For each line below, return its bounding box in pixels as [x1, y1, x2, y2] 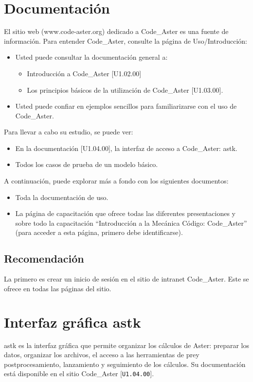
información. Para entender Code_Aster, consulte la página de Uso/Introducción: [4, 35, 247, 46]
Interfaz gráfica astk [4, 312, 141, 332]
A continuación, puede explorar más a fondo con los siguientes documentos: [4, 176, 229, 186]
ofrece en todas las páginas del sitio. [4, 283, 111, 293]
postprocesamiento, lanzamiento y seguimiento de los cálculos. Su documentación [4, 359, 246, 369]
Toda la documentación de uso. [15, 192, 108, 202]
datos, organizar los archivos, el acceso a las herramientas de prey [4, 349, 199, 360]
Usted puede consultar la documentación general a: [15, 52, 168, 62]
